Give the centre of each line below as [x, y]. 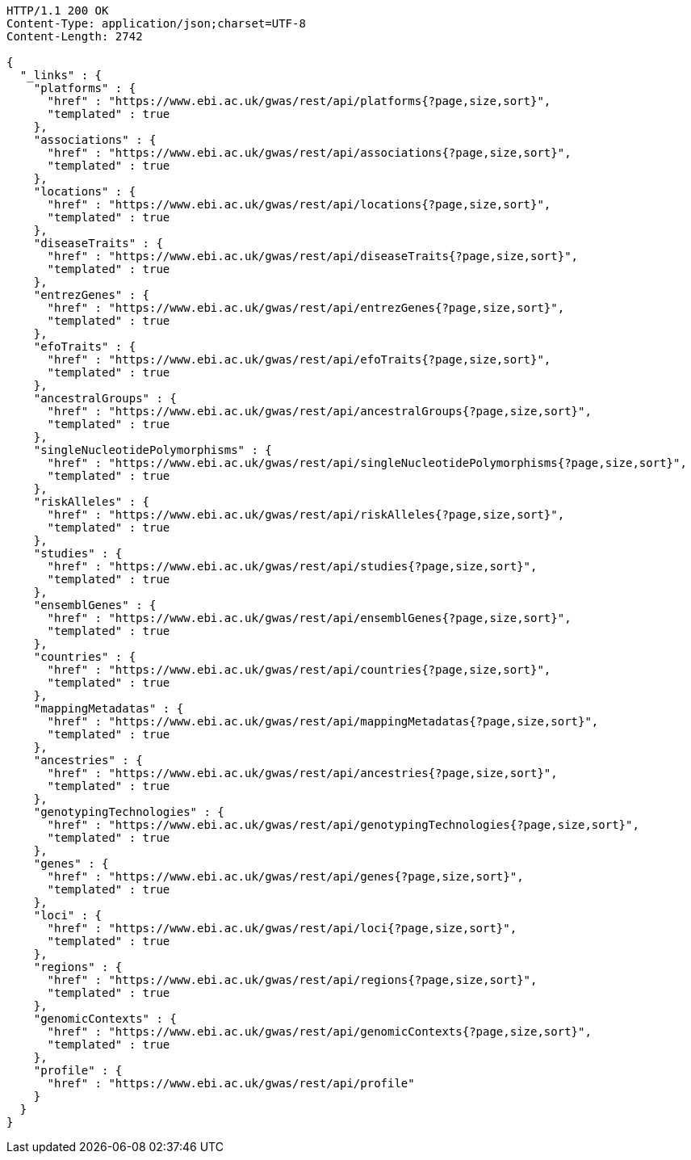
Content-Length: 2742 [75, 36]
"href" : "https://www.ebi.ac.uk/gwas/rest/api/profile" [231, 1083]
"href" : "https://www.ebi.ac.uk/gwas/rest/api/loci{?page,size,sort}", [282, 928]
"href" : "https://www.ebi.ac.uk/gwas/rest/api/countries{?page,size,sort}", [299, 670]
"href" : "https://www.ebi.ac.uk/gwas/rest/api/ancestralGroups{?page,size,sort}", [319, 411]
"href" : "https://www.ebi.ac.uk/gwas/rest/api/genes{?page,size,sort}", [285, 876]
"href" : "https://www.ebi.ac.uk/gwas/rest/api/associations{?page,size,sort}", [309, 153]
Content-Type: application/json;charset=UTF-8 [156, 23]
